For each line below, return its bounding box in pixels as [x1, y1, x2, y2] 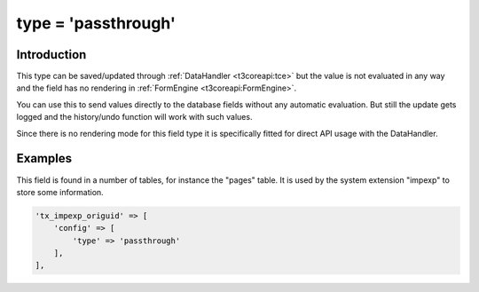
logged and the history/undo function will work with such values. [16, 112, 253, 122]
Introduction [16, 47, 87, 62]
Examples [16, 151, 73, 166]
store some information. [16, 186, 104, 197]
